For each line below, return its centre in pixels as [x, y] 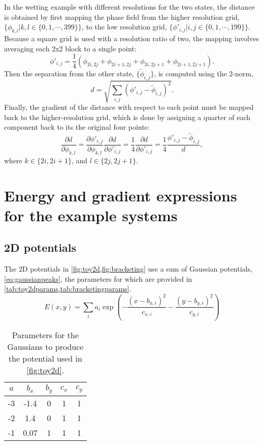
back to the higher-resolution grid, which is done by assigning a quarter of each [127, 117]
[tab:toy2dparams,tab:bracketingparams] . [68, 289]
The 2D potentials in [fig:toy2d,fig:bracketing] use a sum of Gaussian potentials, [128, 269]
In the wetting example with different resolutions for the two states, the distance [129, 7]
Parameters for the [45, 335]
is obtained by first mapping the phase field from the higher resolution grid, [122, 17]
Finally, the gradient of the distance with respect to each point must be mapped [129, 107]
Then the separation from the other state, [69, 73]
